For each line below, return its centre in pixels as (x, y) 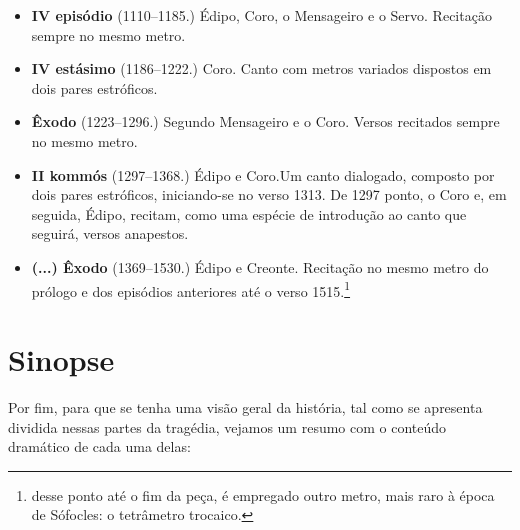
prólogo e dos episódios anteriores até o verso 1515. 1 (191, 289)
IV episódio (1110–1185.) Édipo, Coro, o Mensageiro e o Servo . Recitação (261, 15)
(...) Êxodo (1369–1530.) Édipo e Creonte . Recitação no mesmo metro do (260, 266)
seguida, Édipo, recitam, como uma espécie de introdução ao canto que (249, 213)
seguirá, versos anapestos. (110, 233)
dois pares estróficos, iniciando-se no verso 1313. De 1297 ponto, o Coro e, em (269, 194)
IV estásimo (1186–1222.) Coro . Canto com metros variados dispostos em (261, 68)
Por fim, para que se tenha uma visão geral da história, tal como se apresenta (245, 406)
